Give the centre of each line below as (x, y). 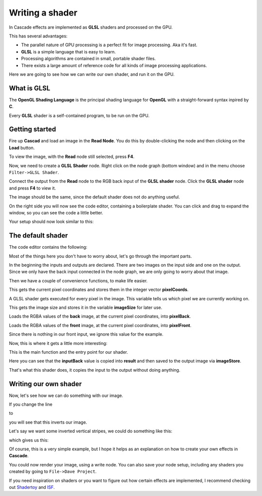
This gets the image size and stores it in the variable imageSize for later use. (86, 308)
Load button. (22, 148)
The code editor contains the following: (48, 247)
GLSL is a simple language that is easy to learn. (68, 51)
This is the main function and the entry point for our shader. (68, 352)
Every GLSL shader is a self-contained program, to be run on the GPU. (79, 115)
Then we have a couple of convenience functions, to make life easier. (78, 281)
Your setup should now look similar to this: (51, 222)
